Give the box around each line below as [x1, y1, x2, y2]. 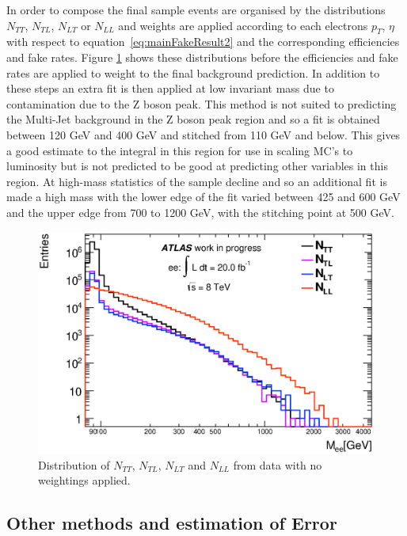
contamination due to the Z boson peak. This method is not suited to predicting [6, 95, 397, 112]
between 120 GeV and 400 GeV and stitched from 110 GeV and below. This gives [6, 126, 401, 143]
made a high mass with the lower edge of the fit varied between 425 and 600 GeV [6, 188, 401, 205]
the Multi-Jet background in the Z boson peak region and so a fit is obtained [6, 111, 380, 127]
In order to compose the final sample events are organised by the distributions [6, 2, 386, 17]
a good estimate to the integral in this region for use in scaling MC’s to [6, 142, 353, 158]
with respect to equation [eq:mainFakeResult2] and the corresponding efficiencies [6, 33, 400, 50]
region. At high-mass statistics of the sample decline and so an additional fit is [6, 173, 387, 189]
